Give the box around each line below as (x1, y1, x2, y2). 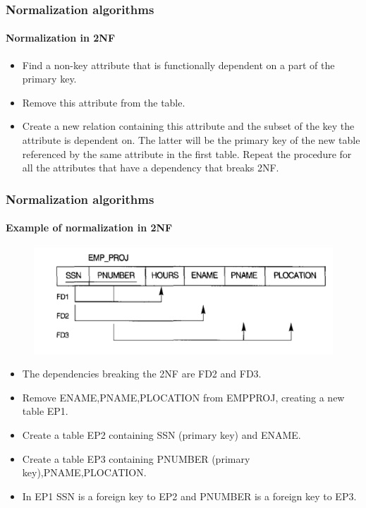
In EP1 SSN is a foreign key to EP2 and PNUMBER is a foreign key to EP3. (22, 488, 357, 503)
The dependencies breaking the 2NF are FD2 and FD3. (22, 366, 262, 381)
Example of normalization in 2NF (6, 220, 173, 235)
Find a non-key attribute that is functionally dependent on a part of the (22, 57, 335, 72)
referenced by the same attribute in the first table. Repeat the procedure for (22, 146, 352, 161)
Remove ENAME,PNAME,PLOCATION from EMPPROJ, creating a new (22, 389, 345, 404)
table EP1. (22, 404, 68, 418)
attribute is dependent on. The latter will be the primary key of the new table (22, 133, 360, 147)
